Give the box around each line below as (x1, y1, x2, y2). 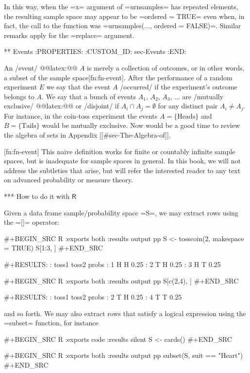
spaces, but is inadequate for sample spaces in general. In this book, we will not (4, 156, 241, 166)
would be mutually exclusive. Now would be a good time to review (42, 120, 240, 130)
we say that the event (46, 82, 111, 92)
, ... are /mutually (170, 91, 224, 101)
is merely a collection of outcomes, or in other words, (87, 62, 245, 72)
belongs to (4, 91, 34, 101)
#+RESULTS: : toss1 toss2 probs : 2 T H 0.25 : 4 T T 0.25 (4, 292, 182, 302)
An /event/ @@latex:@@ (4, 62, 78, 72)
